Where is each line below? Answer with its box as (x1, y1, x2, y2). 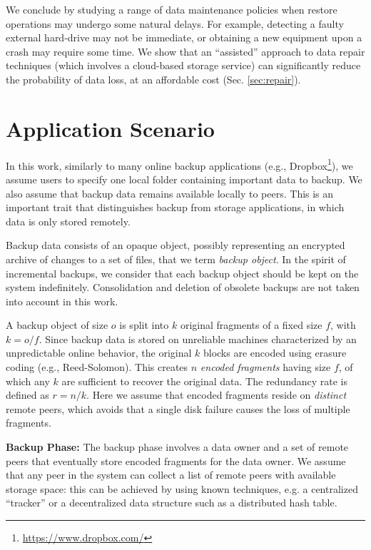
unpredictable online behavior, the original (6, 345, 192, 360)
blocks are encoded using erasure (203, 345, 347, 360)
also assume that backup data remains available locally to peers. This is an (6, 185, 334, 200)
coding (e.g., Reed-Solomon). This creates (6, 360, 188, 375)
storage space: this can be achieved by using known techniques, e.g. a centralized (6, 481, 358, 496)
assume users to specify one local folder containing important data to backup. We (6, 171, 362, 186)
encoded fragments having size (200, 360, 331, 375)
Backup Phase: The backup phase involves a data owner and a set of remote (6, 439, 349, 454)
